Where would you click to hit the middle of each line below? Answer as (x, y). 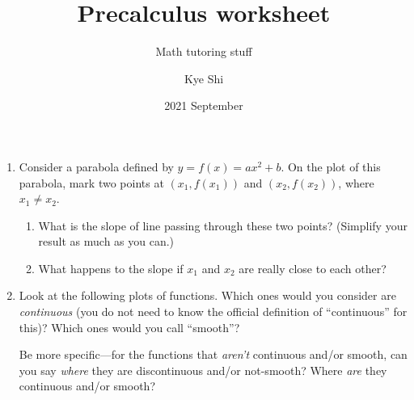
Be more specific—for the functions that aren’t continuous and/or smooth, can (213, 354)
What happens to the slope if (111, 268)
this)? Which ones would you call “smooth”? (129, 327)
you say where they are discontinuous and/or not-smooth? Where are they (203, 370)
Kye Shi (204, 78)
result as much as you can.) (106, 241)
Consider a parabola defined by (96, 166)
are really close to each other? (313, 268)
